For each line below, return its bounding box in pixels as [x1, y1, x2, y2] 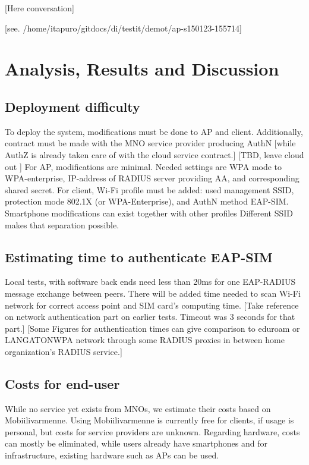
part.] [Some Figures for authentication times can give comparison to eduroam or [5, 322, 300, 334]
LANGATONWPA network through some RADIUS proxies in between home [5, 334, 285, 346]
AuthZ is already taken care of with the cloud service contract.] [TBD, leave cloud [5, 148, 304, 161]
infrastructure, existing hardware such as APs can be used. [5, 449, 219, 461]
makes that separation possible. [5, 218, 119, 231]
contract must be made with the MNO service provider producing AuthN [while [5, 137, 296, 149]
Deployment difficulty [5, 97, 140, 115]
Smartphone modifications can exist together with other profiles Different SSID [5, 206, 294, 219]
